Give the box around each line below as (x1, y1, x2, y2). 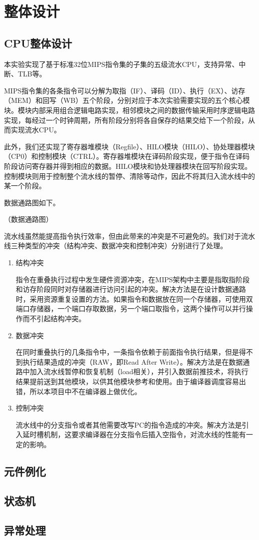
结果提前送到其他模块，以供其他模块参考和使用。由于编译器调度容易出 (15, 376, 246, 387)
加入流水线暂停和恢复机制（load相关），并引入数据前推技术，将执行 (29, 366, 249, 377)
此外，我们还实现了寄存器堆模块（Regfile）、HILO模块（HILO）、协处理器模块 (4, 141, 255, 151)
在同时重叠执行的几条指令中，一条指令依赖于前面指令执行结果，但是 (15, 347, 239, 357)
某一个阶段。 (4, 180, 46, 191)
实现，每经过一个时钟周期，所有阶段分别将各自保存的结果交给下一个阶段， (4, 114, 248, 125)
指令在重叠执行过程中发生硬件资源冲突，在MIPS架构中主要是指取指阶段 (15, 274, 250, 284)
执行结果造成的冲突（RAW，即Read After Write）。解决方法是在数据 (22, 356, 243, 367)
